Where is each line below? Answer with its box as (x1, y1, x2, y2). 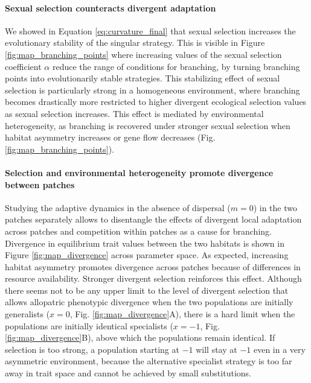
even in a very (253, 343, 306, 355)
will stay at (196, 343, 237, 355)
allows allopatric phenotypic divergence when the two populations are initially (5, 296, 293, 308)
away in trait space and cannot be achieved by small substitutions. (5, 367, 251, 379)
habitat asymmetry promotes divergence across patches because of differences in (5, 260, 301, 273)
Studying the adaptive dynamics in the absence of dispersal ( (5, 201, 231, 214)
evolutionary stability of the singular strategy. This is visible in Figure (5, 36, 265, 49)
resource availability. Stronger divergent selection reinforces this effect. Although (5, 272, 302, 285)
